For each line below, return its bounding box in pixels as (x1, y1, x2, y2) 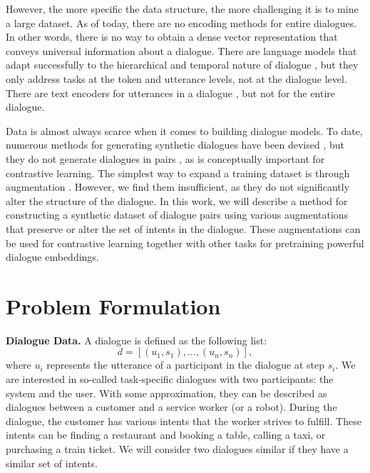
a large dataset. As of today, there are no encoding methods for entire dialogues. (6, 15, 357, 30)
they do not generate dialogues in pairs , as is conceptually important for (6, 151, 325, 166)
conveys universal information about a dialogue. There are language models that (6, 43, 357, 58)
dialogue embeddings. (6, 249, 99, 264)
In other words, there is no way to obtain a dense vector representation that (6, 29, 338, 44)
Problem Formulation (6, 291, 221, 320)
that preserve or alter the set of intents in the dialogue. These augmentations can (6, 221, 361, 236)
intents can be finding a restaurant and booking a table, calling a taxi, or (6, 427, 326, 442)
